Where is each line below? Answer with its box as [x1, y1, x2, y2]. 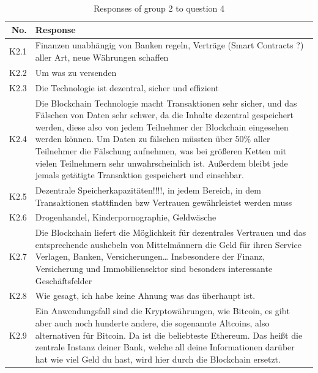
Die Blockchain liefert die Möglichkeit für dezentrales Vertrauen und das [35, 226, 306, 239]
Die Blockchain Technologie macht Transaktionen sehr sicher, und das [35, 96, 297, 109]
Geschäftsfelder [35, 274, 92, 287]
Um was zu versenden [35, 66, 117, 78]
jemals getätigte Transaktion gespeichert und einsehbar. [35, 168, 244, 181]
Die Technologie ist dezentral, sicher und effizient [35, 81, 219, 94]
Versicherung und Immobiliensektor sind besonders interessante [35, 262, 273, 275]
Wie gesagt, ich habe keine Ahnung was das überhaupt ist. [35, 289, 256, 302]
